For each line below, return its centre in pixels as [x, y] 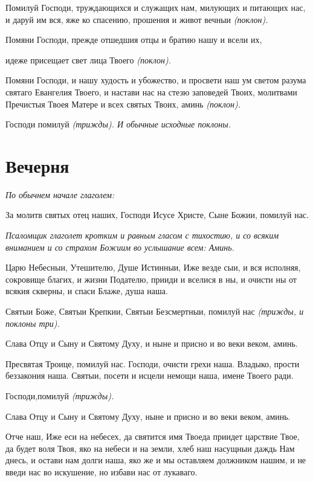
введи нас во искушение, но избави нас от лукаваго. [102, 471]
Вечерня [37, 165]
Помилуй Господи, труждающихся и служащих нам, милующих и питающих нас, [156, 7]
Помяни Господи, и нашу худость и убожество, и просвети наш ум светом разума [156, 80]
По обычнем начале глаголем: [60, 194]
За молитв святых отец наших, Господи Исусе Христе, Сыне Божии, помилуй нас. [157, 215]
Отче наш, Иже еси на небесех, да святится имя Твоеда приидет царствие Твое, [153, 436]
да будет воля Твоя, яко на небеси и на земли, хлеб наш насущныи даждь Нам [150, 448]
